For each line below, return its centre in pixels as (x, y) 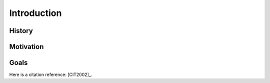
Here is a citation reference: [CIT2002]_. (51, 74)
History (21, 31)
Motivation (26, 47)
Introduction (35, 13)
